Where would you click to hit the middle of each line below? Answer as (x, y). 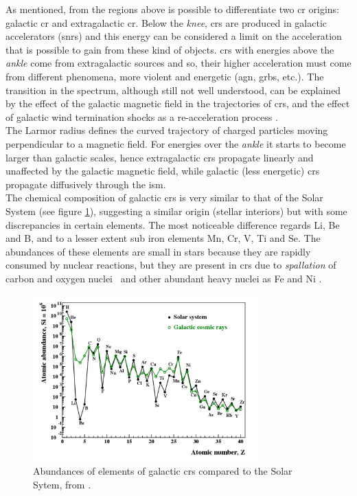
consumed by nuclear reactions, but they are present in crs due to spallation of (171, 265)
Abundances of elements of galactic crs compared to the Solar (163, 471)
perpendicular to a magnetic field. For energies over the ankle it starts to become (176, 143)
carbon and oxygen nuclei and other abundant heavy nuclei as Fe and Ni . (164, 278)
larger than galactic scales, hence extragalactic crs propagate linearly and (160, 157)
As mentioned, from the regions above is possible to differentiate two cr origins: (172, 9)
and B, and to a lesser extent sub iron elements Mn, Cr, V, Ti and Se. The (163, 238)
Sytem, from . (62, 484)
